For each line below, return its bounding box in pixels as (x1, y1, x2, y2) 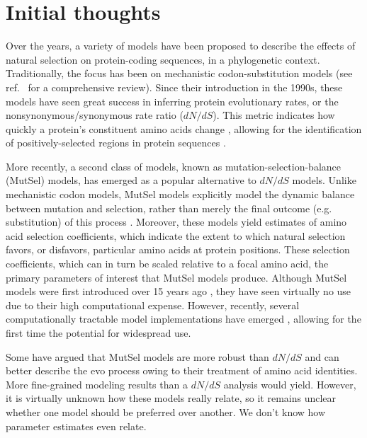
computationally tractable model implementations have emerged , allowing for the (6, 311, 361, 326)
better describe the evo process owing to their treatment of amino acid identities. (6, 363, 358, 378)
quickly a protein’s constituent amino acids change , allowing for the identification (6, 121, 362, 136)
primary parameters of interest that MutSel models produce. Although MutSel (6, 270, 347, 284)
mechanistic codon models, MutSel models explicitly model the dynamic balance (6, 187, 355, 202)
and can (305, 349, 339, 364)
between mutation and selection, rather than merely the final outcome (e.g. (6, 200, 332, 215)
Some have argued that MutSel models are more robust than (6, 349, 269, 364)
